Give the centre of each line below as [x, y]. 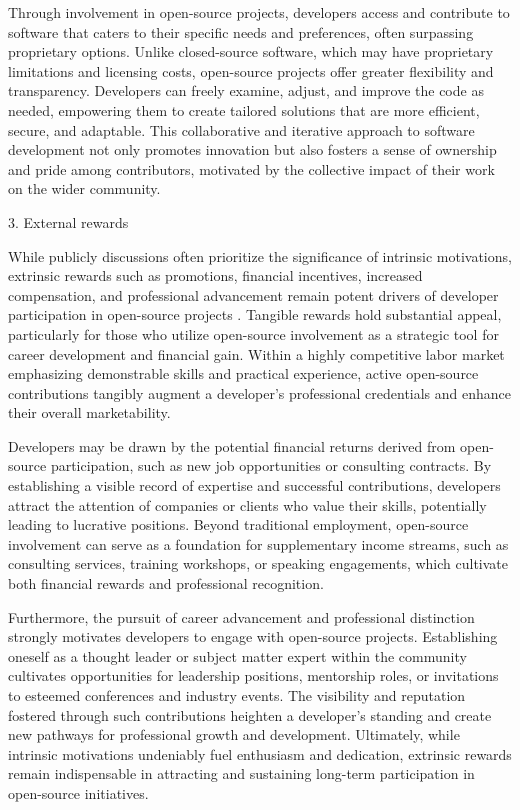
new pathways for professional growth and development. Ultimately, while [234, 734]
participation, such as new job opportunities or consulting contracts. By [271, 465]
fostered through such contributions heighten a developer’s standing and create [250, 714]
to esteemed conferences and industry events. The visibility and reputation [237, 695]
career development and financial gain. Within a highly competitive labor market [256, 353]
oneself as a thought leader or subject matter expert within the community [237, 655]
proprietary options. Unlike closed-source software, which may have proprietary [251, 51]
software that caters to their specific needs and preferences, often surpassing [241, 31]
